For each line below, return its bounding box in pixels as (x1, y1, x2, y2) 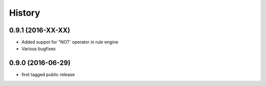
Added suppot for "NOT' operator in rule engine (21, 39, 118, 45)
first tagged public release (21, 72, 75, 78)
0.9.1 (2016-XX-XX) (9, 26, 70, 34)
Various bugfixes (21, 46, 56, 52)
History (9, 7, 40, 18)
